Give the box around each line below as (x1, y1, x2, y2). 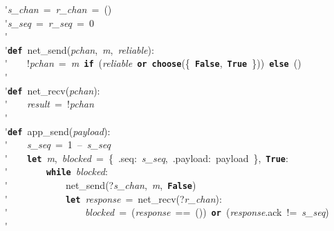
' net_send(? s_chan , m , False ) (5, 178, 196, 192)
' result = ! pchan (5, 97, 94, 111)
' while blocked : (5, 164, 108, 179)
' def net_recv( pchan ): (5, 83, 100, 97)
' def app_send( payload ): (5, 123, 111, 138)
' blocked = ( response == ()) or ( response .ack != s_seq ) (5, 205, 329, 219)
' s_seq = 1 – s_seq (5, 137, 111, 152)
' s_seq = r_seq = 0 (5, 15, 94, 30)
